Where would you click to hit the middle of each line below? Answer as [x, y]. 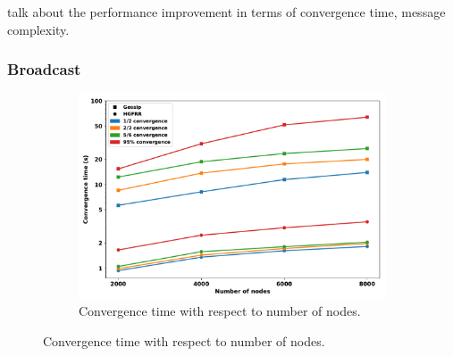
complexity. [38, 29]
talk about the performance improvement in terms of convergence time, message [226, 12]
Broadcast [44, 69]
